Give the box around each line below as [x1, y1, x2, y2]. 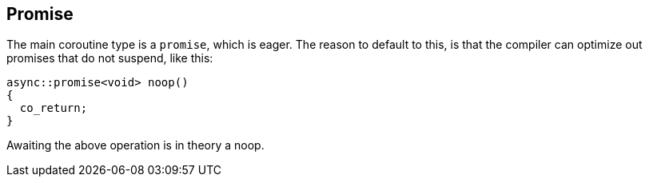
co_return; [19, 101, 88, 115]
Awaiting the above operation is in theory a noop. [6, 138, 265, 153]
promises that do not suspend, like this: [6, 51, 213, 66]
